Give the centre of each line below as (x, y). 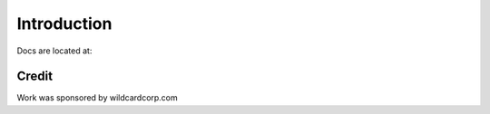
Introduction (64, 24)
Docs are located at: (54, 51)
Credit (35, 76)
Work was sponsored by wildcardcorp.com (98, 98)
